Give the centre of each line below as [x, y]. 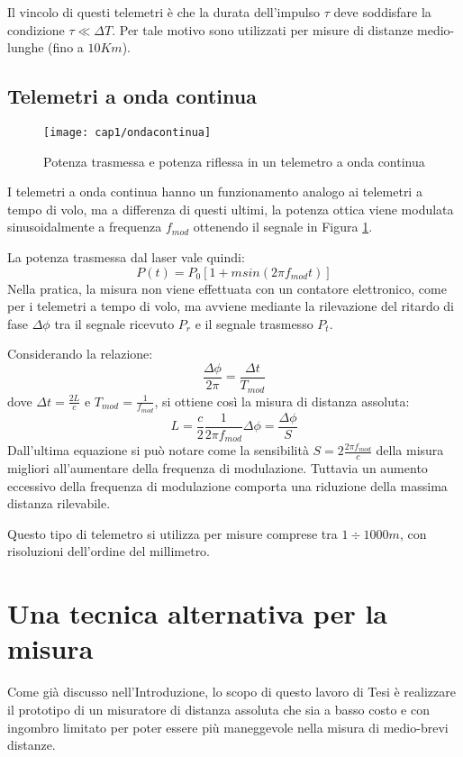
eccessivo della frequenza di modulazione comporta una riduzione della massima [227, 485]
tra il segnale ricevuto [114, 323]
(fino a [66, 47]
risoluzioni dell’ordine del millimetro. [109, 551]
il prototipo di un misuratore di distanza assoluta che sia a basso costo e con [218, 709]
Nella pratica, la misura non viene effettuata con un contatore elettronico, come [227, 288]
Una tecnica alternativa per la [197, 613]
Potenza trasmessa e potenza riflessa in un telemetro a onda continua [234, 161]
